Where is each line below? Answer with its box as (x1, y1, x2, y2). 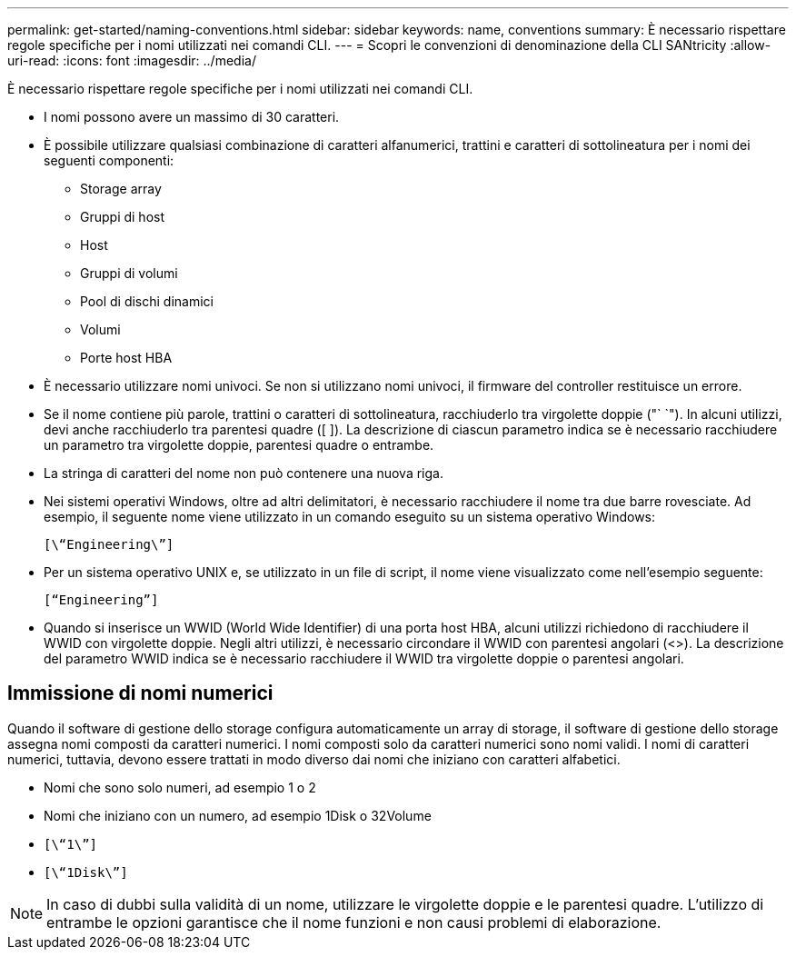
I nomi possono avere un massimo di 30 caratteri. (44, 109, 340, 125)
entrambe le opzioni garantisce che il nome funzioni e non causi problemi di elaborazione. (46, 912, 662, 932)
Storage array (80, 181, 162, 196)
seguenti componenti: (44, 153, 174, 168)
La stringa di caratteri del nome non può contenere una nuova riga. (44, 465, 443, 481)
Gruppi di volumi (80, 265, 178, 281)
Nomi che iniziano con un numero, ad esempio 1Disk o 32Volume (44, 807, 432, 823)
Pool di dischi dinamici (80, 294, 214, 309)
